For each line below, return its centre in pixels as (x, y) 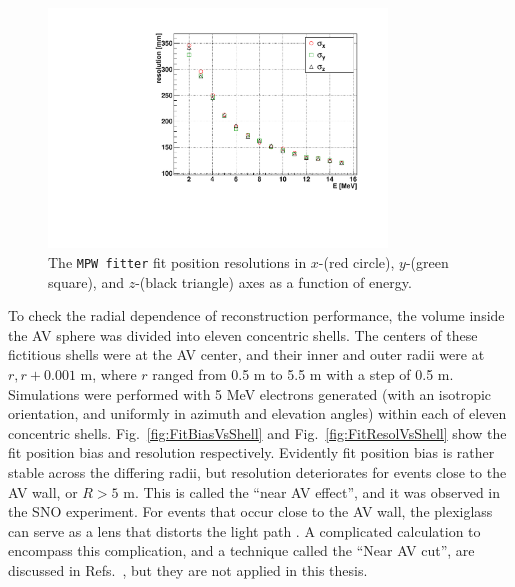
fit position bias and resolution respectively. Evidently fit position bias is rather (251, 452)
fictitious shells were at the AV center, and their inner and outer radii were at (246, 354)
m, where (108, 374)
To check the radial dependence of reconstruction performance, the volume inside (256, 315)
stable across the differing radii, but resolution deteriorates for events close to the (257, 471)
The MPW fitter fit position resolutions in (177, 261)
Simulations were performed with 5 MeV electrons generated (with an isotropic (250, 393)
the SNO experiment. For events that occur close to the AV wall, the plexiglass (250, 511)
